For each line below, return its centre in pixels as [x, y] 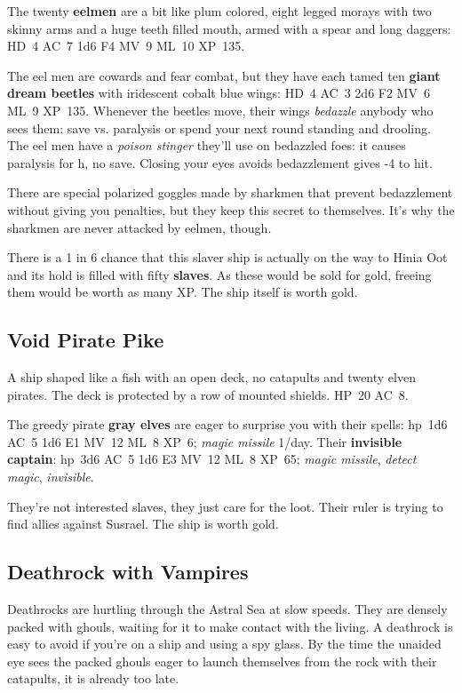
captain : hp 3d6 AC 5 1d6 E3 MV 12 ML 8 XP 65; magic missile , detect [212, 459]
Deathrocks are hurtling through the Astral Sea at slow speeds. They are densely [227, 609]
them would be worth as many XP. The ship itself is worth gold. [183, 292]
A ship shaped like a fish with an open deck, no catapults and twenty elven [211, 377]
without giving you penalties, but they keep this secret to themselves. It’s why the [231, 209]
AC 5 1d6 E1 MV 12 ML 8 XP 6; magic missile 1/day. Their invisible [205, 441]
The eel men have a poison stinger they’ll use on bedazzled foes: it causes [207, 145]
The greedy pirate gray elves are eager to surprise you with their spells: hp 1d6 [227, 424]
